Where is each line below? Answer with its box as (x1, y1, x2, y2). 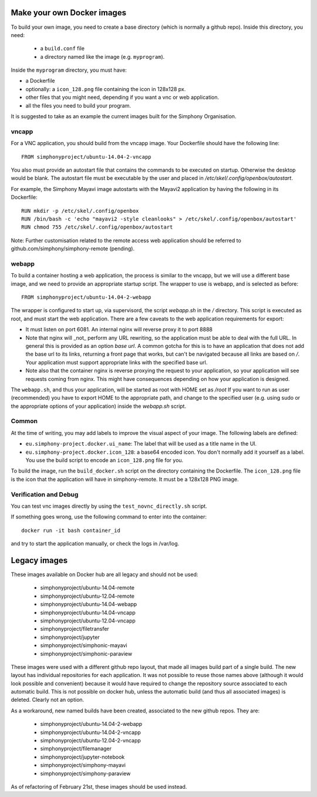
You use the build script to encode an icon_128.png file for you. (25, 457, 184, 464)
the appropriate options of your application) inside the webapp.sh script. (11, 403, 187, 410)
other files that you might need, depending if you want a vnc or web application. (25, 94, 220, 101)
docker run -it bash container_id (21, 527, 120, 534)
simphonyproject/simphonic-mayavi (40, 642, 127, 649)
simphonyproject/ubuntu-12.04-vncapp (40, 617, 136, 624)
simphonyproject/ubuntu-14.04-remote (40, 584, 135, 591)
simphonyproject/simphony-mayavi (40, 762, 126, 769)
